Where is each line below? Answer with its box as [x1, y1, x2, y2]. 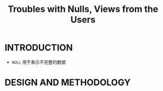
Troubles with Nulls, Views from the [7, 3, 159, 15]
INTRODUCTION [4, 42, 73, 53]
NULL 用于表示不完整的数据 [11, 59, 66, 65]
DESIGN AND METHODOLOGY [4, 77, 131, 88]
